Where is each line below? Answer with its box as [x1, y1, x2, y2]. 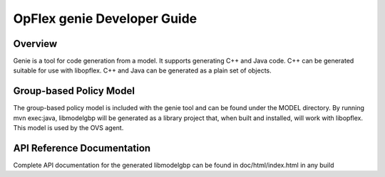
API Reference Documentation [13, 142, 151, 154]
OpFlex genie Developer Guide [13, 11, 197, 26]
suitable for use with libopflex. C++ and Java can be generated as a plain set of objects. [13, 66, 272, 75]
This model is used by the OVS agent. [13, 124, 124, 132]
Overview [13, 38, 58, 50]
